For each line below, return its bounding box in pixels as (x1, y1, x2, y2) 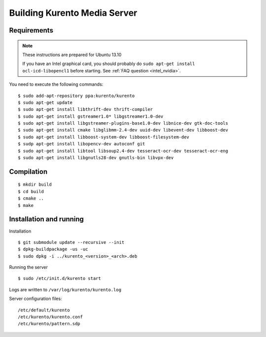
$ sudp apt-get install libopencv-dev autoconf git (18, 141, 145, 147)
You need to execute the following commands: (9, 81, 103, 87)
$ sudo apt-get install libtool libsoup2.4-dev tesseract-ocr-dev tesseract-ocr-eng (18, 148, 229, 154)
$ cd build (18, 189, 44, 194)
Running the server (9, 264, 48, 270)
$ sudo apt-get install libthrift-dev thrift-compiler (18, 106, 153, 112)
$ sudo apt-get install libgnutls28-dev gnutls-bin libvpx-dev (18, 155, 174, 161)
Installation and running (9, 215, 84, 224)
